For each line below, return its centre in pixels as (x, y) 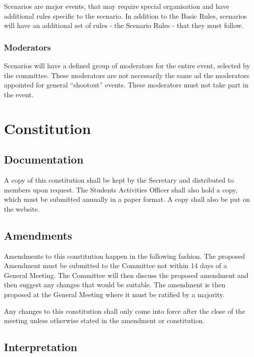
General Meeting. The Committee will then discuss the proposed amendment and (126, 275)
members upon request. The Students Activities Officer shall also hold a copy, (121, 189)
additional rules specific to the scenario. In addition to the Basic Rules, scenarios (125, 15)
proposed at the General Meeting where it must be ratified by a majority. (114, 294)
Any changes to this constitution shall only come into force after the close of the (125, 311)
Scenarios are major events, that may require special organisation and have (117, 6)
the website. (22, 208)
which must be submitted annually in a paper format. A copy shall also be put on (127, 199)
